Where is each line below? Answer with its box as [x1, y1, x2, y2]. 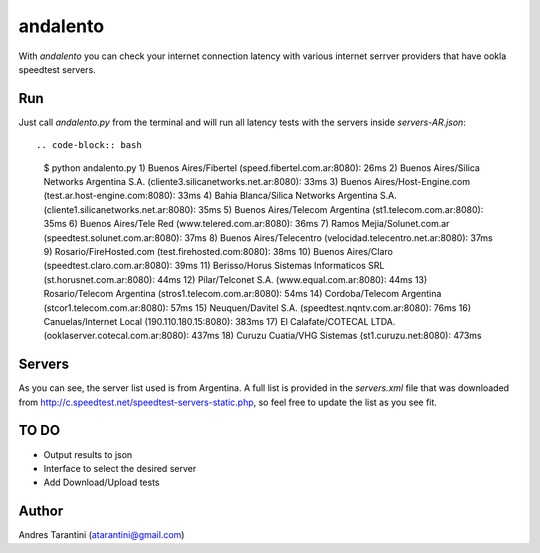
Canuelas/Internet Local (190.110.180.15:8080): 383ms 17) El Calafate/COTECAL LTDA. [43, 315, 396, 327]
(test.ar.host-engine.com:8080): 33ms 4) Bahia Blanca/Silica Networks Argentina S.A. [43, 190, 397, 202]
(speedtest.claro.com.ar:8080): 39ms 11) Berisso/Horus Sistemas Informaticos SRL [43, 260, 385, 272]
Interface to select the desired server [43, 462, 197, 474]
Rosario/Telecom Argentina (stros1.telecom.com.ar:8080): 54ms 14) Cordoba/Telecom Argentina [43, 288, 442, 300]
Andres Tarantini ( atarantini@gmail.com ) [18, 529, 185, 541]
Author [18, 503, 64, 520]
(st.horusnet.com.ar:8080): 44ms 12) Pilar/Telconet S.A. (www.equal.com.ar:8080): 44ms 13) [43, 273, 428, 285]
